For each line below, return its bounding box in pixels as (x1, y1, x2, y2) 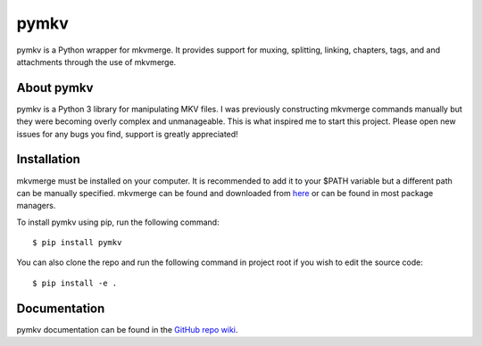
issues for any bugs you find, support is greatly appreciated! (16, 128, 238, 139)
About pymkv (16, 80, 94, 95)
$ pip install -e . (32, 277, 118, 288)
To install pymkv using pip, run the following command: (16, 217, 220, 227)
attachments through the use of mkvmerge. (16, 56, 177, 67)
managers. (16, 201, 56, 211)
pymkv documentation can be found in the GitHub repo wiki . (16, 324, 238, 334)
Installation (16, 152, 80, 167)
